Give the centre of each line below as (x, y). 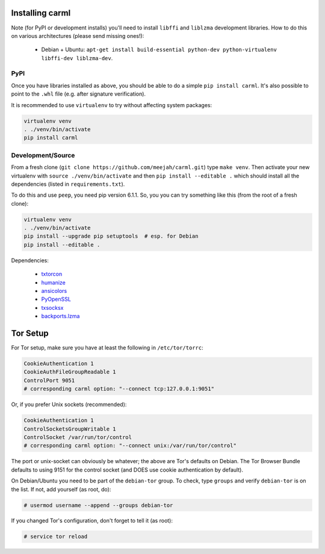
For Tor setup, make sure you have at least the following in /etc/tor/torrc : (107, 348)
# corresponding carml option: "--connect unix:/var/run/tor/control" (130, 446)
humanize (54, 282)
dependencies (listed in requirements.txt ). (68, 184)
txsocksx (52, 307)
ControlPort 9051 (49, 380)
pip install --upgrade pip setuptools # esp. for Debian (111, 236)
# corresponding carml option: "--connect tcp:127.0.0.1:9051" (119, 389)
